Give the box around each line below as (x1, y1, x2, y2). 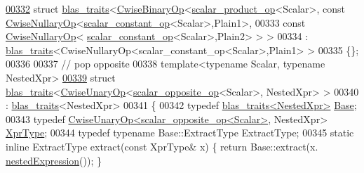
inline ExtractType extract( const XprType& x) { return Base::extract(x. (6, 139, 318, 153)
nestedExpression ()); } (6, 153, 102, 167)
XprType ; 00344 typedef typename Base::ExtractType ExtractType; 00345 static (6, 125, 354, 140)
